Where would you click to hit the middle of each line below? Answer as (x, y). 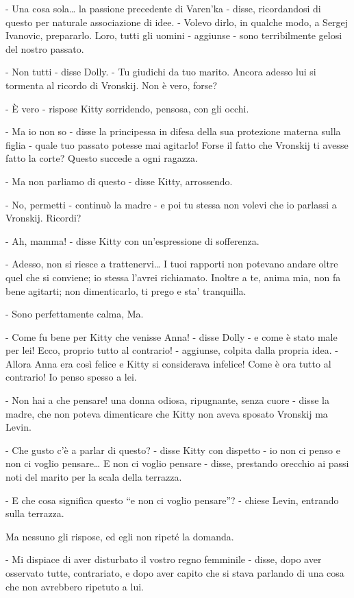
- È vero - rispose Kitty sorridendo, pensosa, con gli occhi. (127, 108)
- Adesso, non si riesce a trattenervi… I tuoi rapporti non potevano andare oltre (172, 264)
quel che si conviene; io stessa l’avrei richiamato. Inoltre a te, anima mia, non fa (173, 277)
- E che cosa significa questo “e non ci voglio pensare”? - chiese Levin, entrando (172, 500)
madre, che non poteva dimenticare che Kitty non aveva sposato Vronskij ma (167, 413)
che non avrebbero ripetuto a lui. (75, 586)
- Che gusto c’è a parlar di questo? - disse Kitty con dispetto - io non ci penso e (173, 450)
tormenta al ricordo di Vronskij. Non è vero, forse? (112, 85)
